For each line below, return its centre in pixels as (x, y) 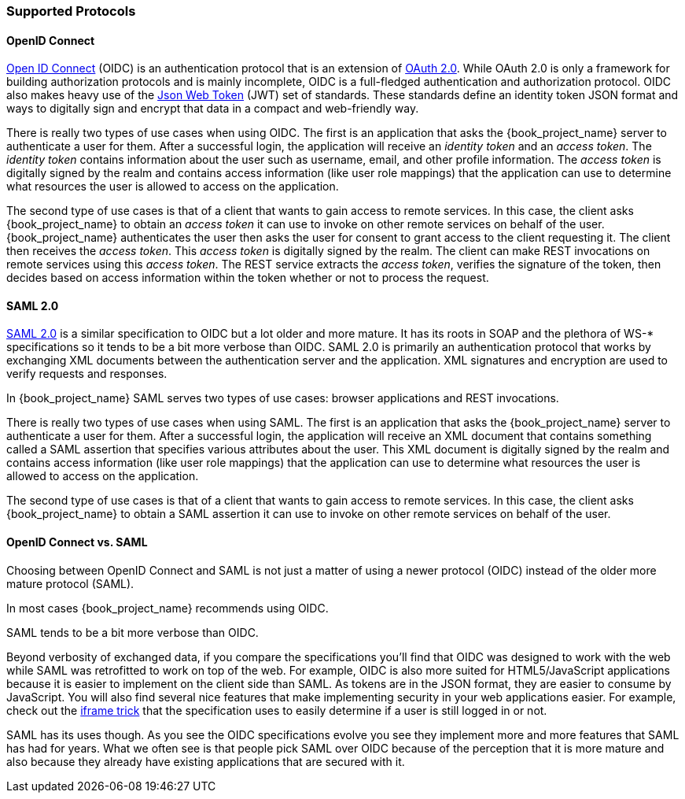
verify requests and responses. (87, 374)
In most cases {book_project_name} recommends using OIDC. (168, 608)
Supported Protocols (71, 11)
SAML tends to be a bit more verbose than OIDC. (133, 632)
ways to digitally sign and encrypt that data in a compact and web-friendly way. (213, 109)
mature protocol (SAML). (70, 583)
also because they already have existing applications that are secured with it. (206, 761)
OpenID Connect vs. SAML (77, 542)
